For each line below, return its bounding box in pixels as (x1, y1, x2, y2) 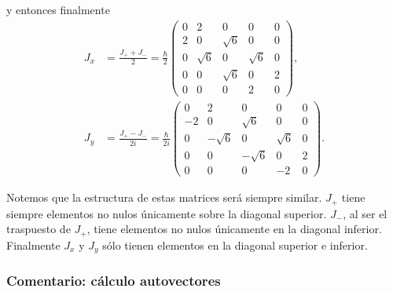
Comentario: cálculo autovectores (6, 271, 221, 290)
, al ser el (343, 205, 387, 221)
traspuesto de (6, 221, 71, 237)
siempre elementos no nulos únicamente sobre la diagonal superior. (6, 205, 327, 221)
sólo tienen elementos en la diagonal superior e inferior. (102, 236, 368, 253)
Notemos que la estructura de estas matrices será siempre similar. (6, 189, 322, 206)
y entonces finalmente (6, 2, 110, 17)
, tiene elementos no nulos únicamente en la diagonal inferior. (86, 221, 382, 237)
